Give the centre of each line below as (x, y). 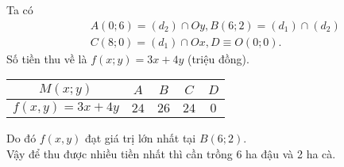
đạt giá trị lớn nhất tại (140, 138)
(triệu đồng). (218, 58)
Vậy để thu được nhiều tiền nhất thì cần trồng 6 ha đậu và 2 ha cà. (171, 153)
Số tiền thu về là (47, 58)
